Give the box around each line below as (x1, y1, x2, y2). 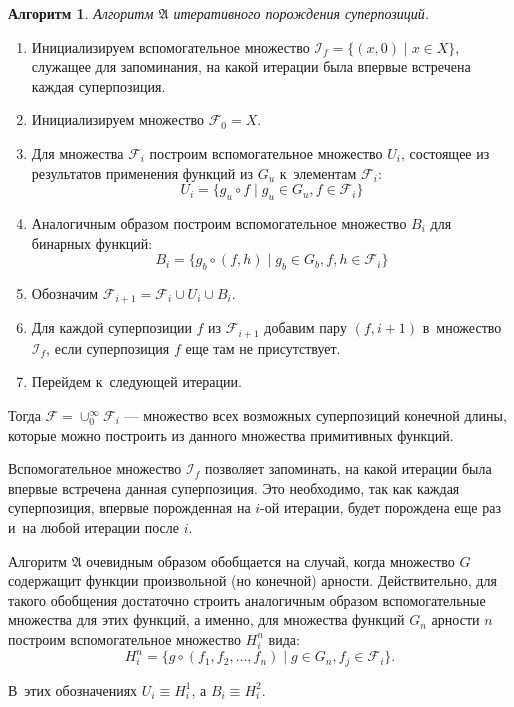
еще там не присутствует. (185, 337, 341, 358)
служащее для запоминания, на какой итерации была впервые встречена (31, 56, 471, 77)
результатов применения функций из (31, 162, 254, 183)
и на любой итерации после (8, 517, 180, 537)
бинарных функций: (31, 232, 153, 253)
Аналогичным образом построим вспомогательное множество (31, 212, 407, 233)
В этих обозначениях (8, 679, 138, 700)
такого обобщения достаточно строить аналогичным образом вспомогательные (8, 589, 486, 610)
